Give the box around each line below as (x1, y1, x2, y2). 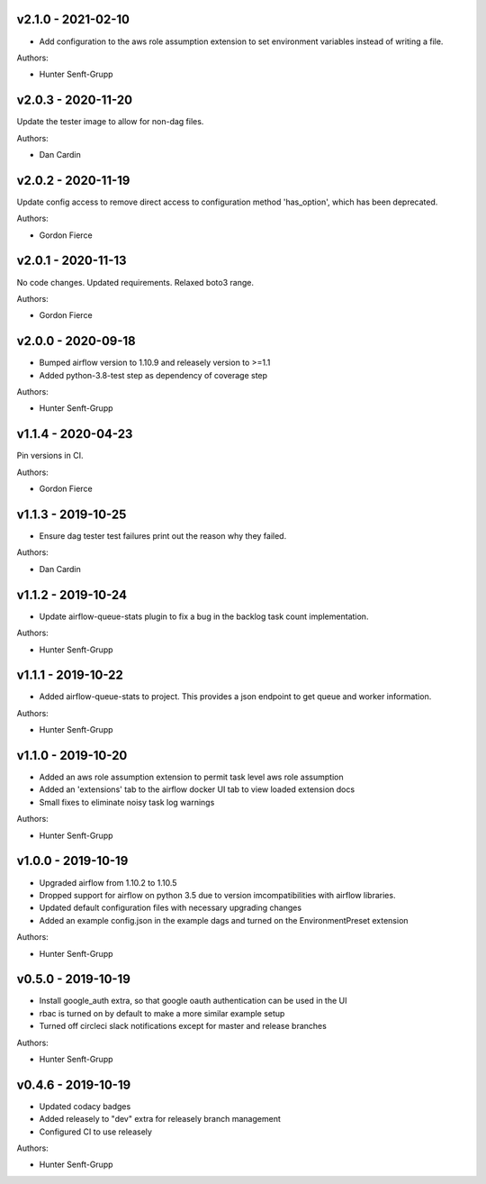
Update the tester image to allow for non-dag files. (16, 116, 204, 127)
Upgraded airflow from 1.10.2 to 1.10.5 (39, 877, 177, 888)
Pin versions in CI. (16, 451, 84, 461)
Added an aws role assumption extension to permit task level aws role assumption (39, 771, 344, 783)
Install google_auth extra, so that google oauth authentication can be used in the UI (39, 996, 347, 1006)
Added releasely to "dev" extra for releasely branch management (39, 1114, 281, 1125)
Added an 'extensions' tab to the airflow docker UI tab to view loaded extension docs (39, 784, 355, 795)
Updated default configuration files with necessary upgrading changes (39, 902, 301, 914)
